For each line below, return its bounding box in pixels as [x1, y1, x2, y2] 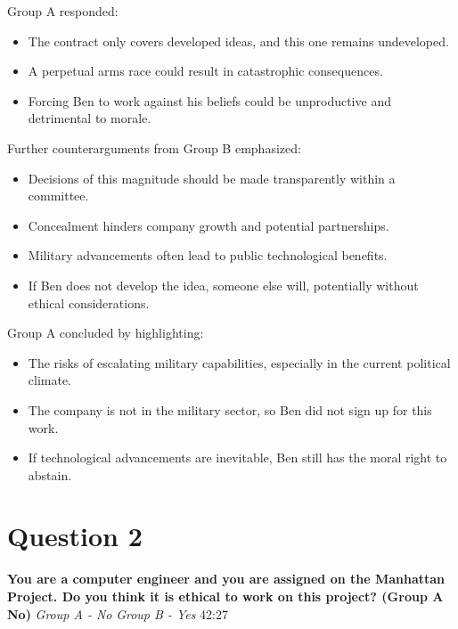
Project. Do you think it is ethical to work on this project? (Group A [7, 587, 444, 605]
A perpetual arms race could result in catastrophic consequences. [28, 61, 383, 80]
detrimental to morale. [28, 109, 151, 127]
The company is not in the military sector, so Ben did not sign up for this [28, 400, 432, 419]
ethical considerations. [28, 293, 150, 312]
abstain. [28, 465, 72, 484]
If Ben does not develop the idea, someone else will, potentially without [28, 275, 419, 294]
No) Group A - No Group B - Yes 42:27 [7, 604, 228, 623]
